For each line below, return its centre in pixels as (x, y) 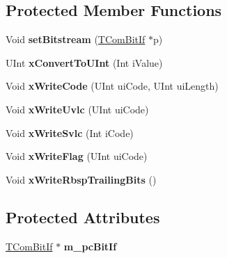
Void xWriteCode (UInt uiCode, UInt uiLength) (112, 86)
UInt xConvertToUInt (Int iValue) (84, 62)
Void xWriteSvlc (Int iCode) (70, 132)
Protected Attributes (83, 217)
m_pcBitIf (90, 246)
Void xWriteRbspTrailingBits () (81, 179)
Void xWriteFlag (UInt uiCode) (77, 156)
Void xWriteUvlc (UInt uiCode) (77, 109)
